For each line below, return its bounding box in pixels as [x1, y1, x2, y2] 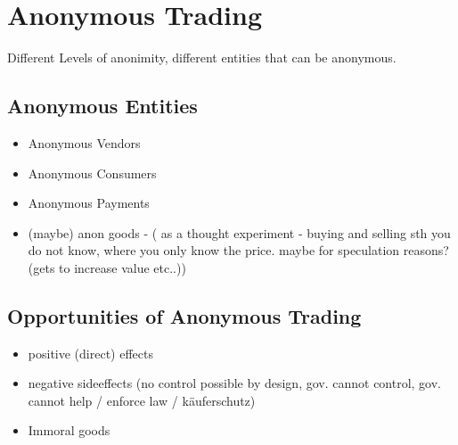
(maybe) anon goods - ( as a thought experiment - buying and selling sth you [28, 223, 451, 242]
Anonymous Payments [28, 194, 150, 212]
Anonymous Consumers [28, 163, 157, 182]
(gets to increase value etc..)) [28, 258, 186, 276]
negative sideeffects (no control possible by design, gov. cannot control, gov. [28, 374, 442, 392]
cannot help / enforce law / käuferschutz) [28, 391, 256, 409]
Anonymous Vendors [28, 133, 141, 152]
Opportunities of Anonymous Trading [7, 301, 362, 329]
